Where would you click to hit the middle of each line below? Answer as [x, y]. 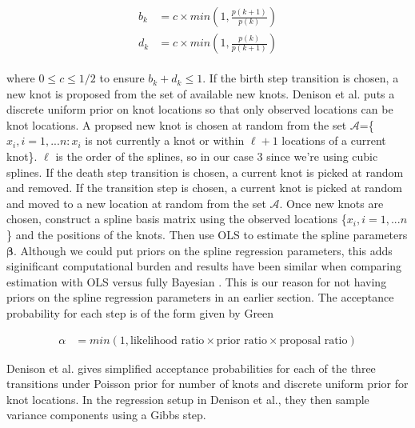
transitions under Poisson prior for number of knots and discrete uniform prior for [207, 384]
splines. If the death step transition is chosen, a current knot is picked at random [205, 172]
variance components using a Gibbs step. [106, 415]
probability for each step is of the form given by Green [140, 313]
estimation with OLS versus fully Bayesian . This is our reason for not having [197, 281]
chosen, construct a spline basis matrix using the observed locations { [177, 219]
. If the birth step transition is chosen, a [301, 78]
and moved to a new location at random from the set [136, 203]
